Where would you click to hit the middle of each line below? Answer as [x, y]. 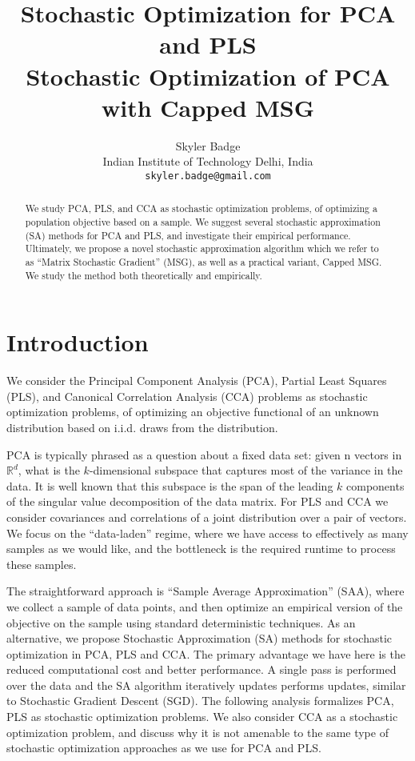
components [375, 485]
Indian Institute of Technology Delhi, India [208, 161]
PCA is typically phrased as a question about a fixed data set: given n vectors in [204, 454]
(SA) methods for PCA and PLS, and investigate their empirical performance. [188, 235]
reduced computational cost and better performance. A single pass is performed [202, 669]
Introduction [78, 342]
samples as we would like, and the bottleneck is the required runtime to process [201, 549]
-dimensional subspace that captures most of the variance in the [246, 470]
